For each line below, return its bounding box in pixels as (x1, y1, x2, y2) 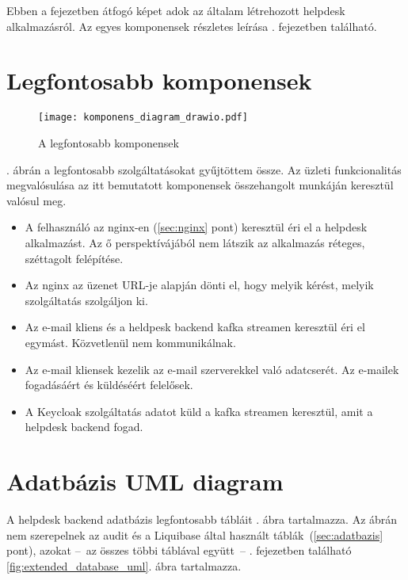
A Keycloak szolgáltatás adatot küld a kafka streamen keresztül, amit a (25, 403, 373, 419)
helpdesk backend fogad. (25, 418, 143, 435)
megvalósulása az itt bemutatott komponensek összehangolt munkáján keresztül (6, 177, 394, 193)
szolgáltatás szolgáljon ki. (25, 292, 148, 308)
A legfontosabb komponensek (38, 134, 179, 151)
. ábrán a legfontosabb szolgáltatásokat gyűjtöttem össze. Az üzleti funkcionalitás (6, 161, 402, 177)
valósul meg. (6, 192, 67, 208)
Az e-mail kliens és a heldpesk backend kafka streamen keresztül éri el (25, 319, 365, 335)
